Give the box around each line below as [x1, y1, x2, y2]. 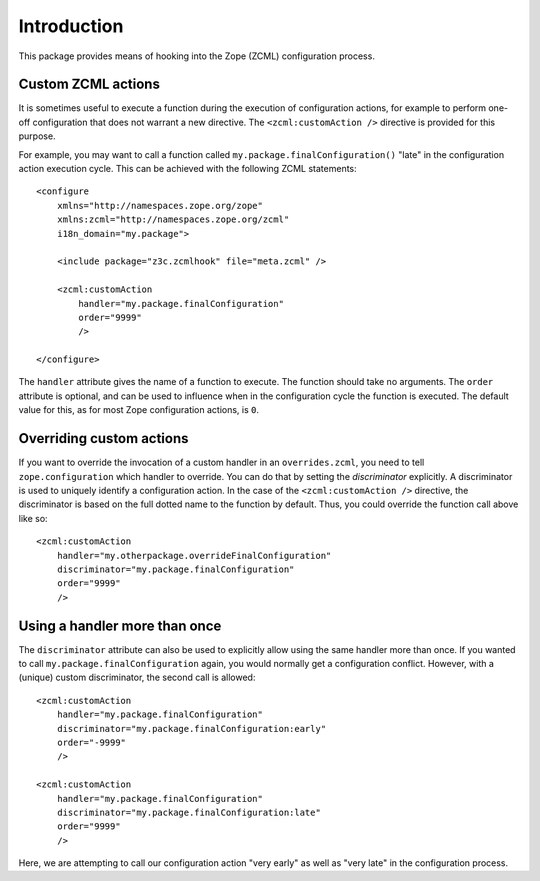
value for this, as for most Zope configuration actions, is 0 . [18, 404, 260, 416]
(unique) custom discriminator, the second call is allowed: [18, 671, 256, 684]
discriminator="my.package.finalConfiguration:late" [56, 806, 322, 818]
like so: [18, 512, 49, 524]
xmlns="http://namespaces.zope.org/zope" [56, 200, 264, 211]
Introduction [18, 15, 124, 37]
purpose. [18, 130, 56, 142]
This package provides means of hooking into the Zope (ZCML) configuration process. [18, 50, 375, 62]
